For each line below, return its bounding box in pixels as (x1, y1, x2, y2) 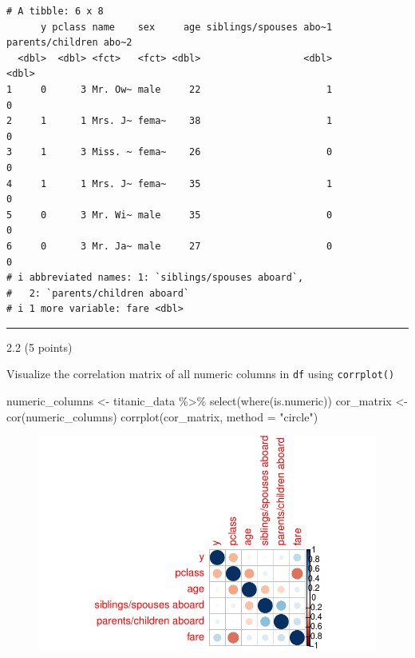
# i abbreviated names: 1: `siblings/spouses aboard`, (6, 272, 304, 284)
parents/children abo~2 (6, 37, 132, 49)
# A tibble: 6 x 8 (6, 6, 104, 17)
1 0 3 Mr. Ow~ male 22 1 (6, 83, 333, 95)
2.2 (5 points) (6, 338, 73, 355)
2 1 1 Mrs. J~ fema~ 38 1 (6, 115, 333, 127)
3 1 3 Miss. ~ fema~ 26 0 (6, 146, 333, 158)
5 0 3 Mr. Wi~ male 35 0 (6, 209, 333, 221)
